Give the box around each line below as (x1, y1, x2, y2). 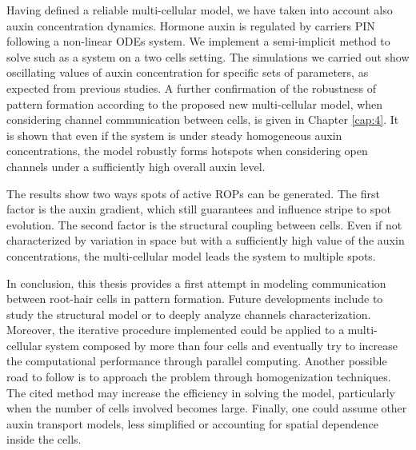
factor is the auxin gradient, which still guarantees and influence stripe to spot (6, 201, 391, 217)
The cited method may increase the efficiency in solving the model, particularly (6, 384, 395, 400)
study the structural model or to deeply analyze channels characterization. (6, 305, 371, 322)
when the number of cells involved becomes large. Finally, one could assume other (6, 400, 407, 416)
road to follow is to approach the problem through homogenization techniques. (6, 368, 391, 385)
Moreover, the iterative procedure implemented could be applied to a (6, 321, 345, 338)
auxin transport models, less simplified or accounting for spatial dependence (6, 415, 378, 432)
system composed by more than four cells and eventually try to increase (46, 337, 398, 353)
